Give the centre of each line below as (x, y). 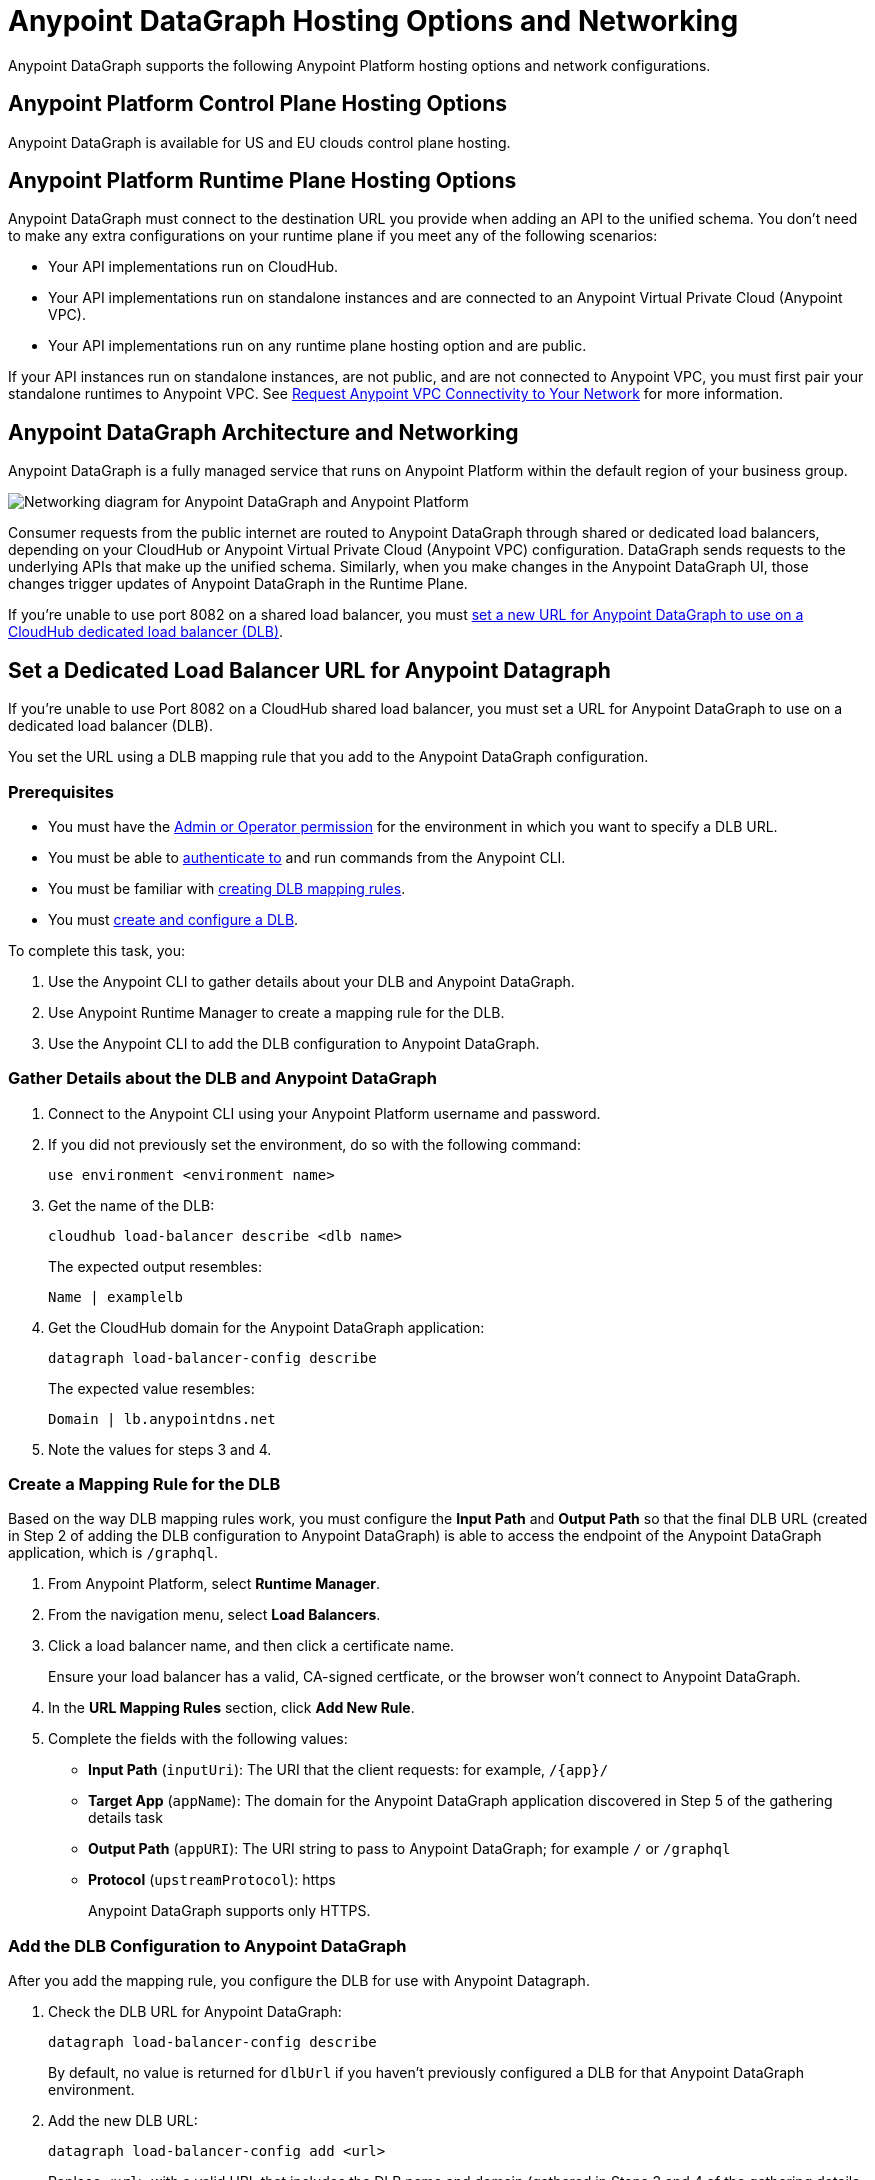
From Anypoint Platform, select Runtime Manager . (214, 1584)
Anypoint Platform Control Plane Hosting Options (258, 104)
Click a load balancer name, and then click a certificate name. (251, 1646)
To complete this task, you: (97, 950)
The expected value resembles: (151, 1388)
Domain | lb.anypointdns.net (162, 1418)
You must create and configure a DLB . (173, 919)
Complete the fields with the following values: (198, 1739)
